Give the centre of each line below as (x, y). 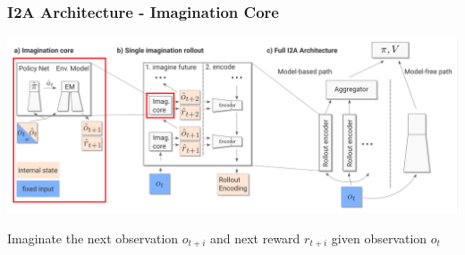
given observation (379, 238)
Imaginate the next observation (93, 238)
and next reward (255, 238)
